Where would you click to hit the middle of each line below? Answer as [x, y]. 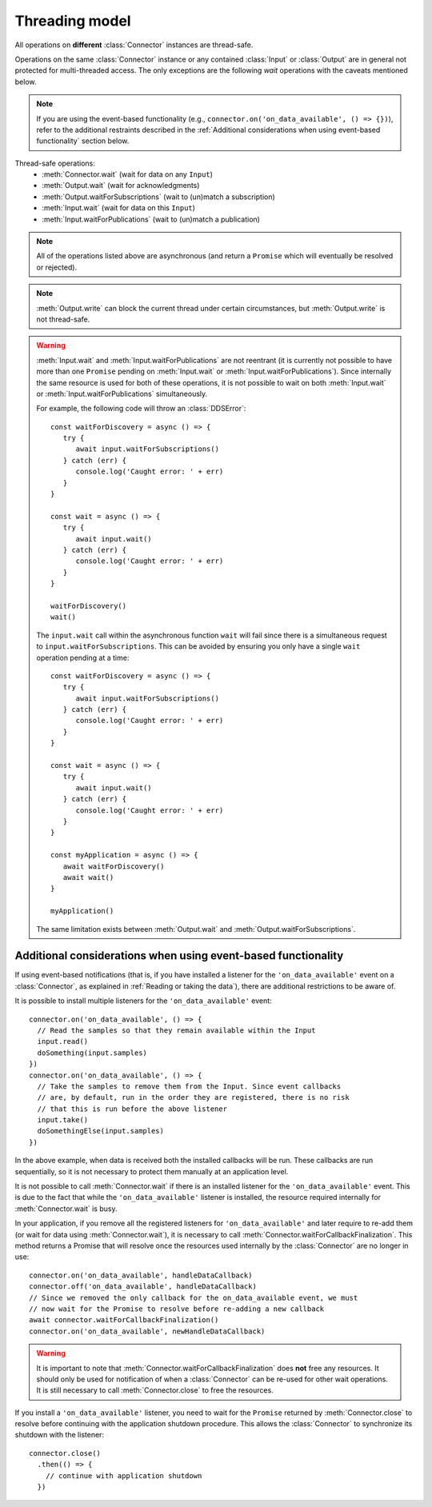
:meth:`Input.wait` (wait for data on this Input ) [119, 208]
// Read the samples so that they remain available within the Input [176, 1030]
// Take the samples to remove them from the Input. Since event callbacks [189, 1086]
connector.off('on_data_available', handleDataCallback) [143, 1287]
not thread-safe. [63, 319]
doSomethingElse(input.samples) [100, 1131]
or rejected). [57, 267]
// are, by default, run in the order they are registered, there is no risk [193, 1097]
